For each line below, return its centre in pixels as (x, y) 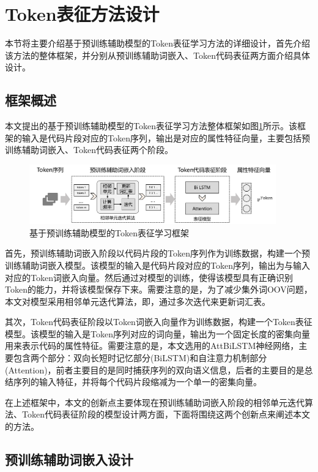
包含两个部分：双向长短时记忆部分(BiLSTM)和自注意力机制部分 (140, 358)
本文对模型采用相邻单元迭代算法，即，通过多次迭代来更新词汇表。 (138, 301)
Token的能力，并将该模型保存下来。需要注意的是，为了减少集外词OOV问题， (159, 289)
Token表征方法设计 (82, 14)
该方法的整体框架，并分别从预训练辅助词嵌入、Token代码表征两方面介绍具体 (157, 55)
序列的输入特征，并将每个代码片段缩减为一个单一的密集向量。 (137, 382)
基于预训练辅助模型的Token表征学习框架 (109, 232)
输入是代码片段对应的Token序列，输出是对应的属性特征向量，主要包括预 (166, 137)
